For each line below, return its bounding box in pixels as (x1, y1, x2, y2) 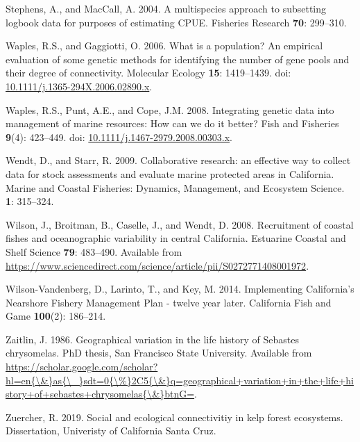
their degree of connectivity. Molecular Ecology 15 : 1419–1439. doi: (6, 65, 291, 80)
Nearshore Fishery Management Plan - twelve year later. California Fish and (6, 295, 332, 309)
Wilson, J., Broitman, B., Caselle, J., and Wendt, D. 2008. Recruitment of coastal (6, 217, 354, 231)
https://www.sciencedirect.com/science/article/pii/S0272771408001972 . (6, 258, 309, 272)
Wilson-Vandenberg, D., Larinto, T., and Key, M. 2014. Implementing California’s (6, 281, 354, 296)
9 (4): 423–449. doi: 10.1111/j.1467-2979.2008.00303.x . (6, 129, 233, 144)
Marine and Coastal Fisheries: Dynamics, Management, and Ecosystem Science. (6, 180, 345, 195)
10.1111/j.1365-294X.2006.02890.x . (6, 79, 153, 93)
